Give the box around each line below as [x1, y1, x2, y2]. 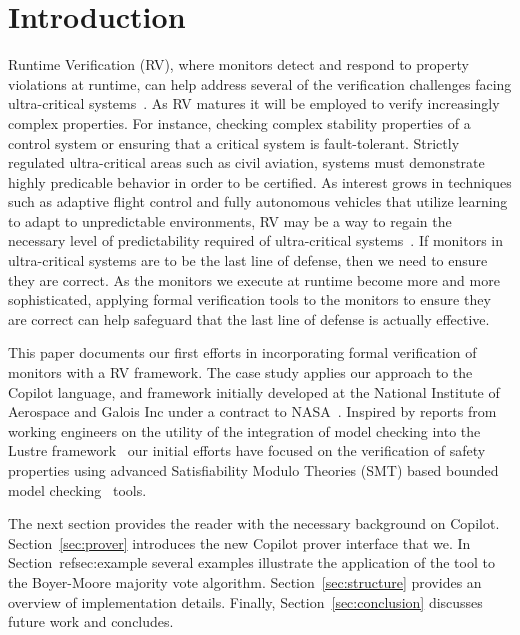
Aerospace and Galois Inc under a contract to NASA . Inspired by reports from [8, 401, 497, 422]
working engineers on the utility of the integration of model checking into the [8, 420, 481, 441]
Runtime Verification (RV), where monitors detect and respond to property [8, 54, 469, 75]
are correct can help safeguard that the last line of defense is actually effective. [8, 308, 490, 329]
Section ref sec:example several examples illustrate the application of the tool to [8, 552, 495, 573]
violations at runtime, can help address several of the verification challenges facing [8, 73, 512, 94]
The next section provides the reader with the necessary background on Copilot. [8, 513, 500, 534]
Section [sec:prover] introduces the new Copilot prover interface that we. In [8, 532, 471, 553]
